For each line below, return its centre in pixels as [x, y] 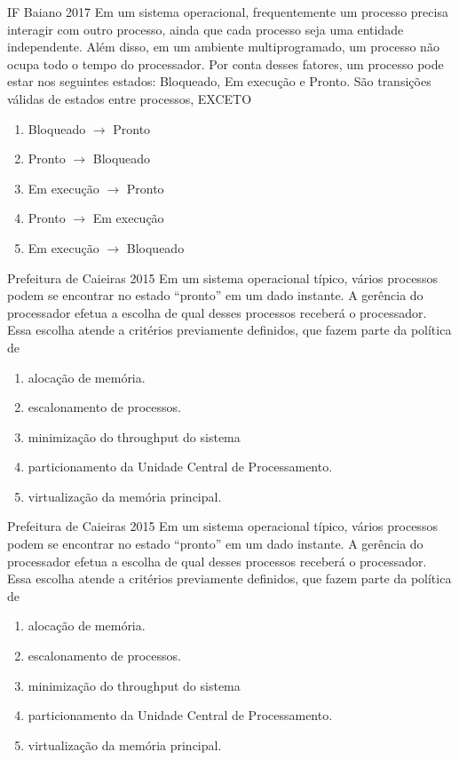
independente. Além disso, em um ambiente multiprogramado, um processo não [223, 47]
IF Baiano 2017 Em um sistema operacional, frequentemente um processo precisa [228, 12]
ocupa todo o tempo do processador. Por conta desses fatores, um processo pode [226, 63]
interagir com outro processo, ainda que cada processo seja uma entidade [206, 29]
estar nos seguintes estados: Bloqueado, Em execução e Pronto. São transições [219, 81]
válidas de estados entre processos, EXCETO [130, 98]
